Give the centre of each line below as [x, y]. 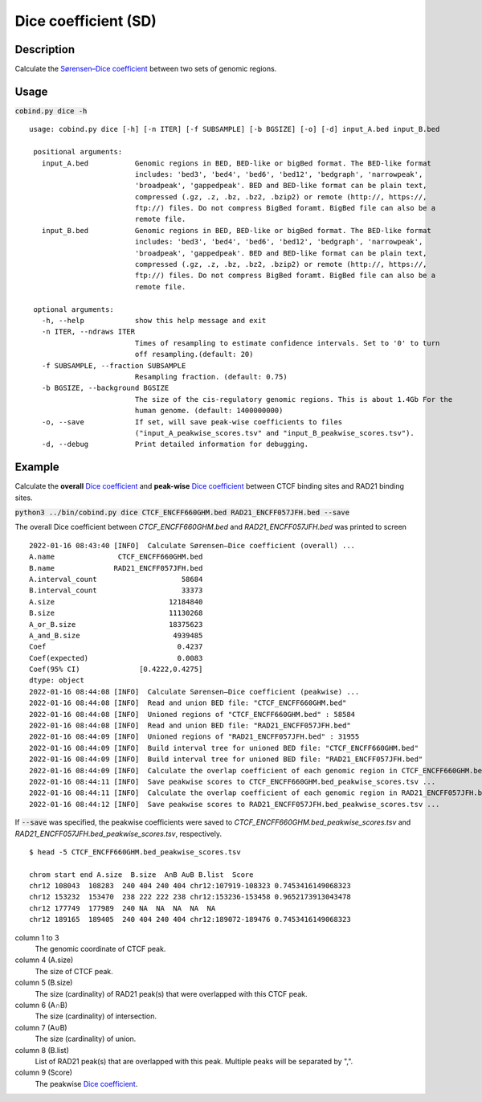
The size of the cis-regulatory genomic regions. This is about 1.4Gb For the [294, 399]
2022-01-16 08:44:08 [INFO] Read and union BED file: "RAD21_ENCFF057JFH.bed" [190, 726]
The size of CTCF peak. [74, 971]
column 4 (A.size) [44, 960]
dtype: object [57, 680]
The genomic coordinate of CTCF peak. [100, 949]
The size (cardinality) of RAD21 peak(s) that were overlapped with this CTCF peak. [171, 993]
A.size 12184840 [116, 602]
